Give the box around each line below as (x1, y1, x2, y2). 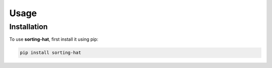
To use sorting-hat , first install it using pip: (9, 36, 98, 42)
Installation (9, 22, 48, 31)
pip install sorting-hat (20, 50, 82, 55)
